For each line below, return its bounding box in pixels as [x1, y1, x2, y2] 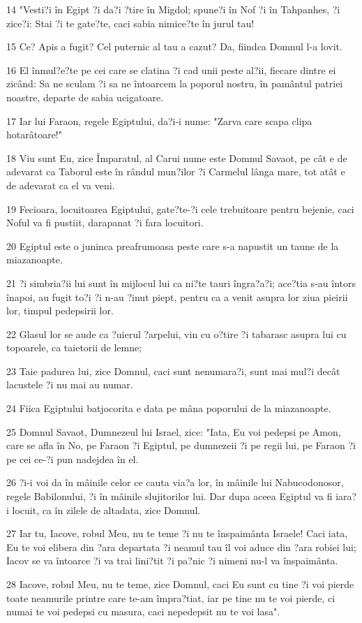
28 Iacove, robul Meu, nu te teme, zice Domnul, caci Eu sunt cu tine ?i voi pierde [6, 577, 354, 591]
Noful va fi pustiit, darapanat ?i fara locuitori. [6, 215, 204, 230]
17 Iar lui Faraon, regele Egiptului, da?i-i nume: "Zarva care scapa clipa [6, 113, 312, 128]
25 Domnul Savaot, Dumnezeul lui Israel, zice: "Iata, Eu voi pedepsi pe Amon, [6, 424, 341, 439]
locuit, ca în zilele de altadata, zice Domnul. [12, 502, 201, 517]
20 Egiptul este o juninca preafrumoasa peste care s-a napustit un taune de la [6, 238, 339, 253]
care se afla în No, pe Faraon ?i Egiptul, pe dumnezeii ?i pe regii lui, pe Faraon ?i [6, 438, 356, 453]
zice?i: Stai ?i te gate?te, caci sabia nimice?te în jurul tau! [6, 15, 255, 30]
